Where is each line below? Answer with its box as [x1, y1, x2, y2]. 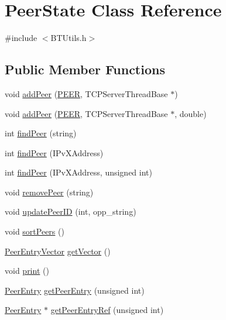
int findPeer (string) [5, 127, 77, 139]
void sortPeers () [5, 225, 64, 238]
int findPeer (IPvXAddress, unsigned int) [5, 166, 152, 178]
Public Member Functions [5, 60, 165, 78]
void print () [5, 264, 49, 277]
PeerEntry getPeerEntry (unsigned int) [5, 284, 145, 296]
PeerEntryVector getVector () [5, 245, 111, 257]
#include [5, 32, 37, 44]
